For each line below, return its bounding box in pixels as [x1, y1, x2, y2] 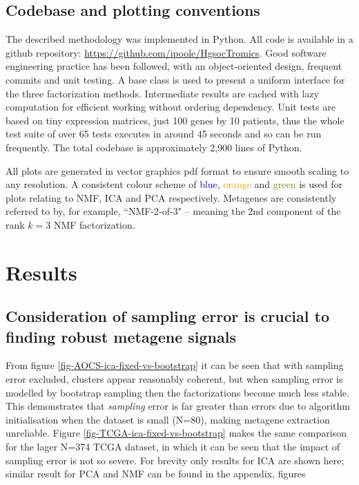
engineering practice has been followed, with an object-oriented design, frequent [6, 59, 342, 73]
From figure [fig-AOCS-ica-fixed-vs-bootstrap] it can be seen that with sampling [6, 358, 344, 372]
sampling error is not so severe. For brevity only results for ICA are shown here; [6, 453, 345, 467]
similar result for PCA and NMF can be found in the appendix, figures [6, 466, 306, 481]
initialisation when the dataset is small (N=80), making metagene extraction [6, 412, 330, 426]
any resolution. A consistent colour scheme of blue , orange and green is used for [6, 177, 342, 191]
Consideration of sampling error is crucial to [6, 305, 330, 327]
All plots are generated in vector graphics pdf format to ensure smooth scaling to [6, 163, 349, 178]
